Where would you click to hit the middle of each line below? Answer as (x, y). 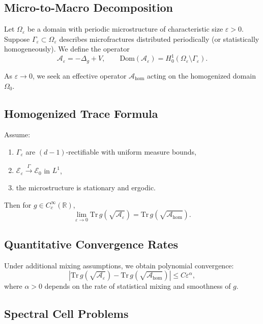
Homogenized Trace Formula (81, 113)
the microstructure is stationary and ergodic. (86, 187)
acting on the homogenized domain (201, 75)
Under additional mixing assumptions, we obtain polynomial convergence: (119, 265)
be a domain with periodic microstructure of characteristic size (125, 29)
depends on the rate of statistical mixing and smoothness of (138, 286)
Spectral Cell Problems (66, 314)
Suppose (17, 39)
